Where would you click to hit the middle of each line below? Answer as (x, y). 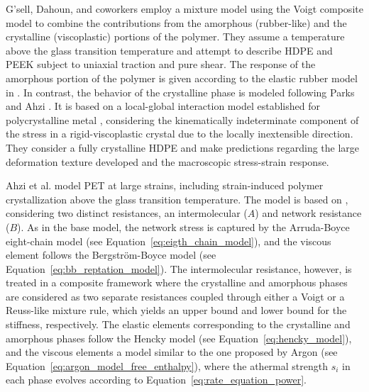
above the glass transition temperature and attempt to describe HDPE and (169, 50)
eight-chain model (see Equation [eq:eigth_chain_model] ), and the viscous (169, 241)
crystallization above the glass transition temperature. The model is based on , (177, 199)
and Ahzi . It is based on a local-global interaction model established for (163, 106)
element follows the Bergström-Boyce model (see (111, 255)
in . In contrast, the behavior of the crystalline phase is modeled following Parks (180, 92)
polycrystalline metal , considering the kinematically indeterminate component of (182, 119)
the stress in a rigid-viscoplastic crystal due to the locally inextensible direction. (180, 134)
